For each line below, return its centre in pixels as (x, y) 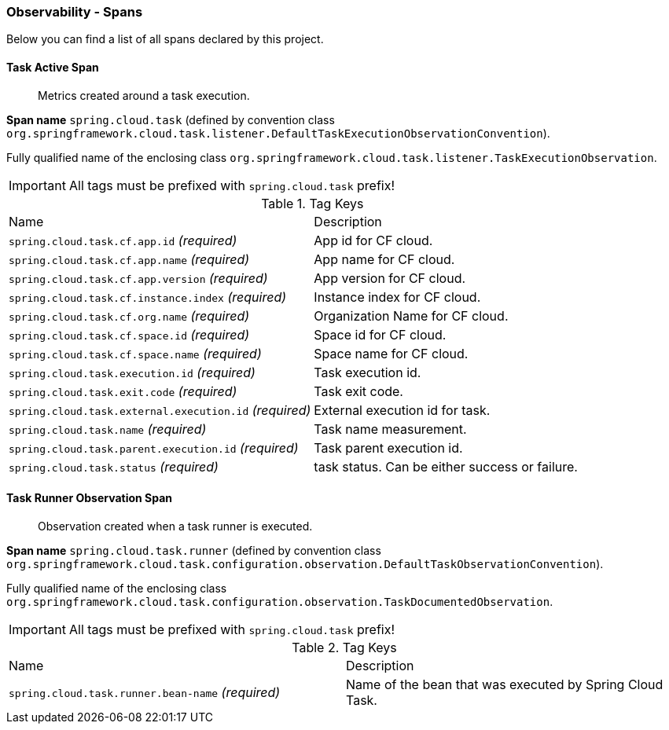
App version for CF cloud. (390, 278)
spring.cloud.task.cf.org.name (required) (129, 315)
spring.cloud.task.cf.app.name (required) (129, 259)
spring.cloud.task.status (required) (114, 466)
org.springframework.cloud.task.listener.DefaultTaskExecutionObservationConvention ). (278, 133)
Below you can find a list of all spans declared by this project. (165, 39)
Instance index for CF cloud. (397, 297)
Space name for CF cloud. (391, 353)
